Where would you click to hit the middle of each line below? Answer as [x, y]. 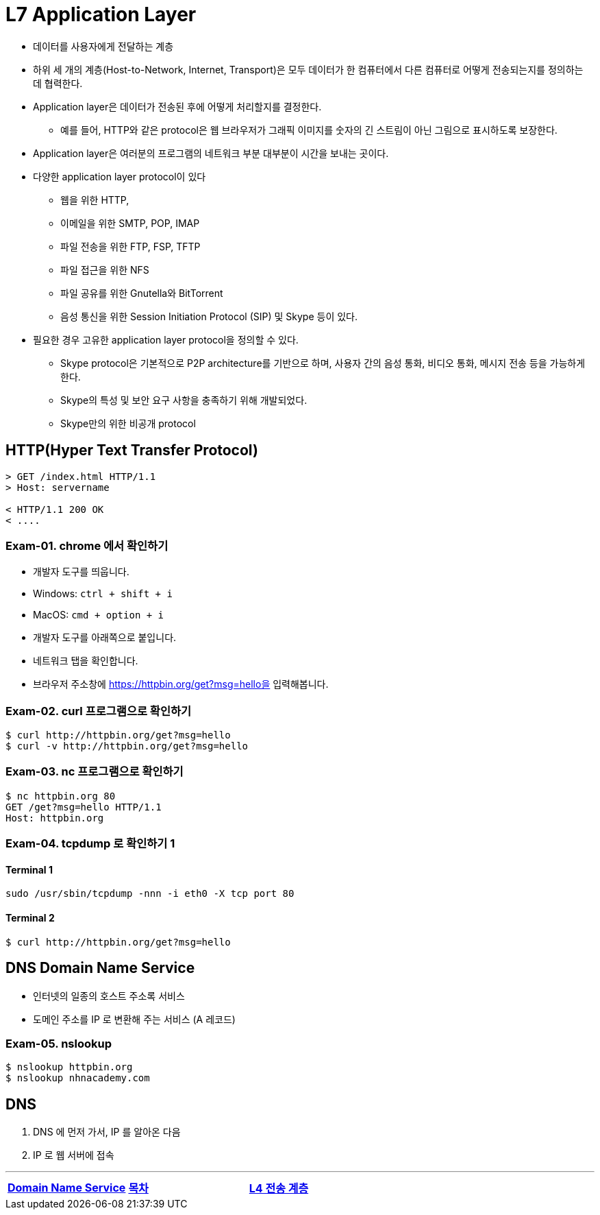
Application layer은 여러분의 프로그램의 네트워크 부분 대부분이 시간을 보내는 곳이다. [211, 153]
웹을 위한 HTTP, [95, 200]
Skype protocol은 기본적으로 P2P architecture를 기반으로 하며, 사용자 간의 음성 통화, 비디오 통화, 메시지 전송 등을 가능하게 [323, 363]
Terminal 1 [29, 869]
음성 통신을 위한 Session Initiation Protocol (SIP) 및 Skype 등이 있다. [209, 316]
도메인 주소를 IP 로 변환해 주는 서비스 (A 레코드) [134, 1019]
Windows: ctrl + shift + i [103, 594]
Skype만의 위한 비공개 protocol [128, 423]
